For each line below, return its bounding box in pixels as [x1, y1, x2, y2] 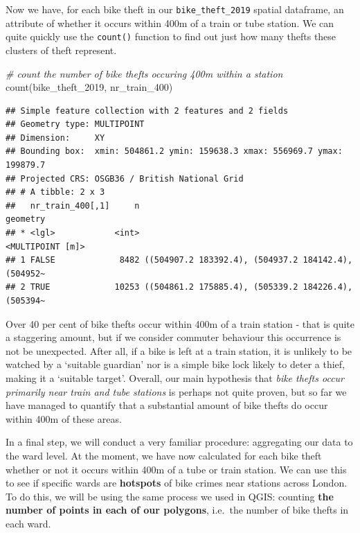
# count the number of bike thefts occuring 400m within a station [6, 66, 283, 80]
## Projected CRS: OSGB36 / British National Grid [6, 173, 244, 184]
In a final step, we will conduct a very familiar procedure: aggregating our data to [6, 435, 353, 449]
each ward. [6, 516, 51, 530]
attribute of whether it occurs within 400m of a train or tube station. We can [6, 15, 334, 30]
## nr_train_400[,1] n [6, 200, 140, 211]
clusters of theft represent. [6, 42, 117, 57]
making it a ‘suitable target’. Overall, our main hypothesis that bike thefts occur [6, 370, 345, 385]
